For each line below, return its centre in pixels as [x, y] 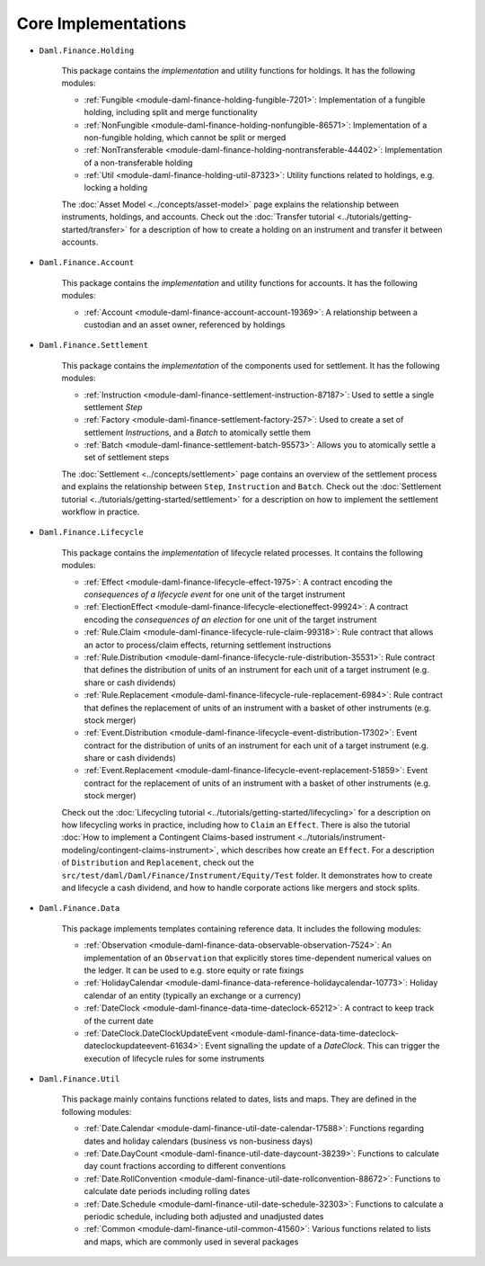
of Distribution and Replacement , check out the [158, 862]
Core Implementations [101, 23]
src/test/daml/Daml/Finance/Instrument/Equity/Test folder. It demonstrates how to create [247, 875]
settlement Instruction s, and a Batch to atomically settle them [198, 432]
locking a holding [116, 188]
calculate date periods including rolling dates [167, 1191]
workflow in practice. [101, 512]
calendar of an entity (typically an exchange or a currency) [193, 995]
